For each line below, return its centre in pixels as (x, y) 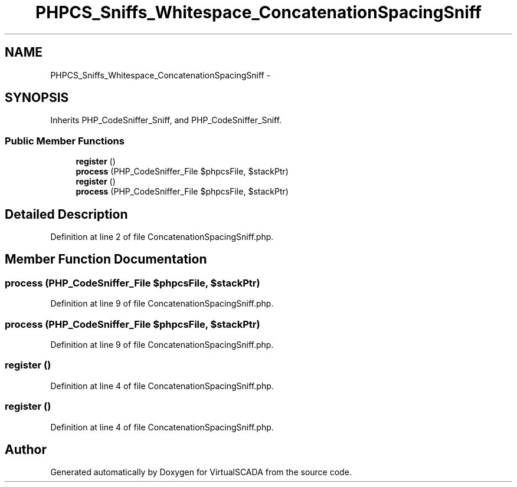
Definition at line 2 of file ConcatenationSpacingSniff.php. (162, 237)
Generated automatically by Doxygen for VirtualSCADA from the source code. (201, 472)
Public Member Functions (65, 141)
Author (26, 449)
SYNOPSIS (37, 98)
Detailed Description (66, 214)
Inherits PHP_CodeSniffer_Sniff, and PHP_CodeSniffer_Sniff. (166, 120)
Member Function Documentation (106, 259)
